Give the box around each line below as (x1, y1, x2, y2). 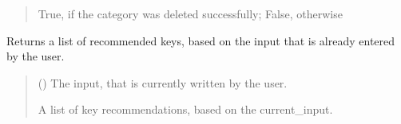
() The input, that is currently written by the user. (38, 74, 288, 91)
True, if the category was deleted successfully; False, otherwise (38, 6, 343, 21)
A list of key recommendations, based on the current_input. (38, 101, 333, 118)
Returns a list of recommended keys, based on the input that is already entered (6, 32, 395, 48)
